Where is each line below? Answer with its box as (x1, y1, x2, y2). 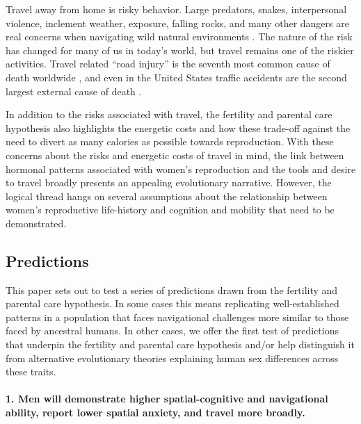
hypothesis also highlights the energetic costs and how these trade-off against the (6, 120, 351, 135)
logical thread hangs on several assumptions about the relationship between (6, 188, 328, 203)
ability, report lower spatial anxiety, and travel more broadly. (6, 405, 305, 420)
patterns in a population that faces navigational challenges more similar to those (6, 309, 349, 324)
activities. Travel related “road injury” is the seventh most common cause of (6, 56, 330, 71)
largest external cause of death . (6, 83, 142, 98)
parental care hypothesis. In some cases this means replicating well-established (6, 296, 339, 311)
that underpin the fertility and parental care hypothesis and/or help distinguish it (6, 337, 355, 352)
